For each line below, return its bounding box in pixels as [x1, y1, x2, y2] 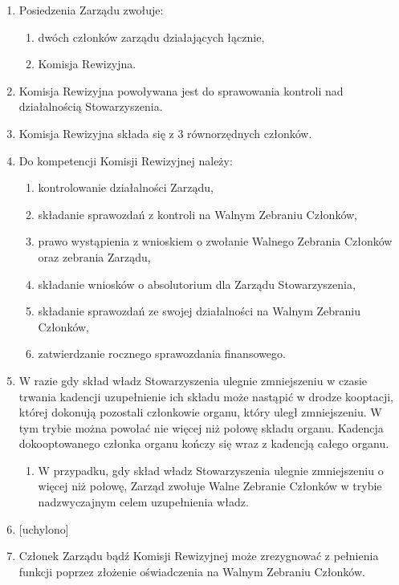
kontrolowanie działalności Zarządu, [38, 179, 214, 196]
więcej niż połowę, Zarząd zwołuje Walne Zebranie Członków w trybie [38, 477, 382, 494]
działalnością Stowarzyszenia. [18, 98, 163, 115]
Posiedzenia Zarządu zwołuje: [18, 2, 164, 18]
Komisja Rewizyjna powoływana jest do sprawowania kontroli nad [18, 82, 344, 99]
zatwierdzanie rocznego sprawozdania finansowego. [38, 345, 286, 362]
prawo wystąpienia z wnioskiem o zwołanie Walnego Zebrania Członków [38, 233, 393, 250]
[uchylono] [18, 520, 69, 537]
